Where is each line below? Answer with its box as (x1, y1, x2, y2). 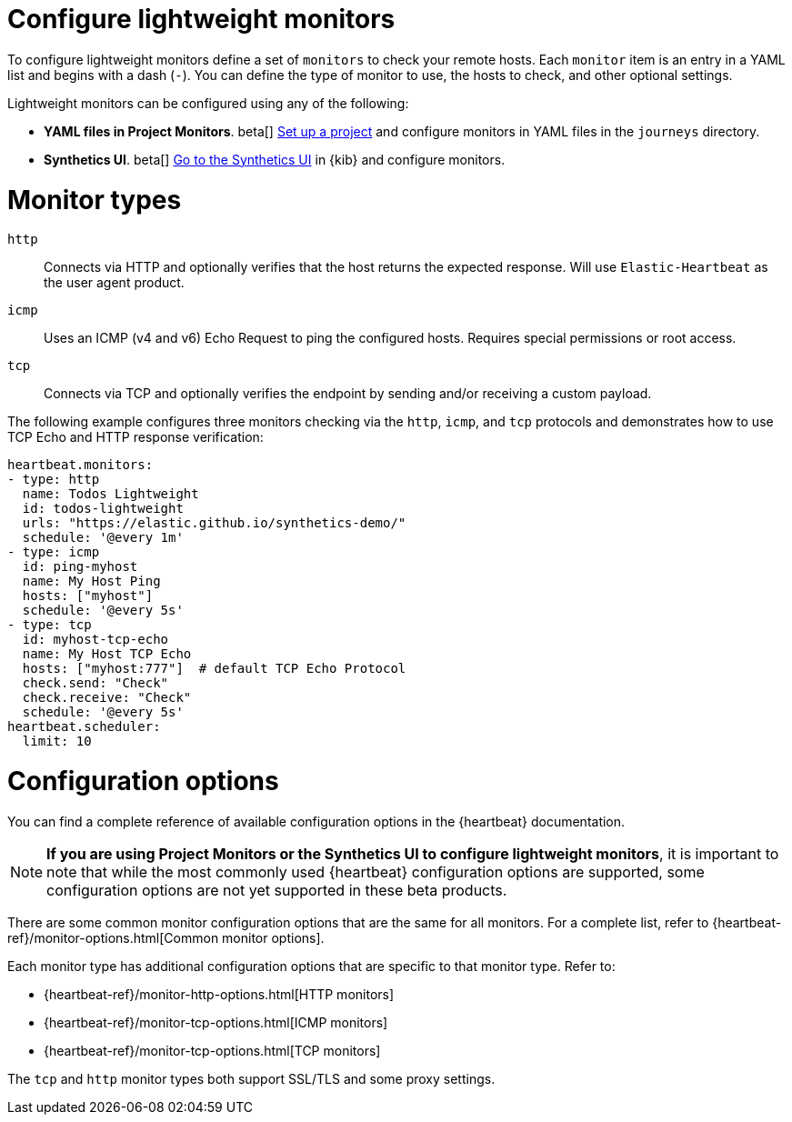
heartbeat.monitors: (7, 457, 154, 473)
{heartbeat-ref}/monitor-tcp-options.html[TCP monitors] (44, 1042, 381, 1058)
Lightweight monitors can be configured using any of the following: (7, 95, 409, 111)
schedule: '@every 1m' (22, 530, 184, 546)
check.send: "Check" (22, 676, 169, 691)
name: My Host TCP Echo (22, 646, 192, 662)
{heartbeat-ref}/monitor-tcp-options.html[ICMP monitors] (44, 1014, 388, 1030)
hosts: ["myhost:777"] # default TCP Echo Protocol (22, 661, 406, 676)
